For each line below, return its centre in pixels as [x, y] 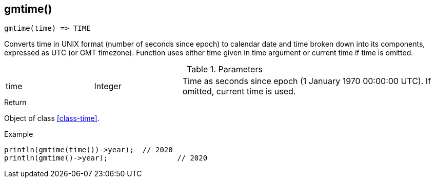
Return [15, 103]
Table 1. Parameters [225, 69]
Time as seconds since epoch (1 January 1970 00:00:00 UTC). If [307, 81]
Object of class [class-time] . [52, 118]
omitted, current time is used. [239, 92]
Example [19, 134]
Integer [108, 86]
